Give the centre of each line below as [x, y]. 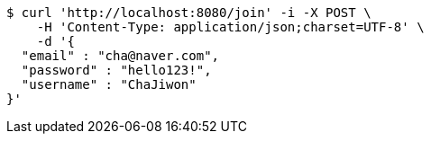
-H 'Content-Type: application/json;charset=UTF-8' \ [230, 27]
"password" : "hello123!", [116, 70]
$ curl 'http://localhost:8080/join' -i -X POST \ [189, 13]
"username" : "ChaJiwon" [109, 84]
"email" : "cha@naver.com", [120, 56]
